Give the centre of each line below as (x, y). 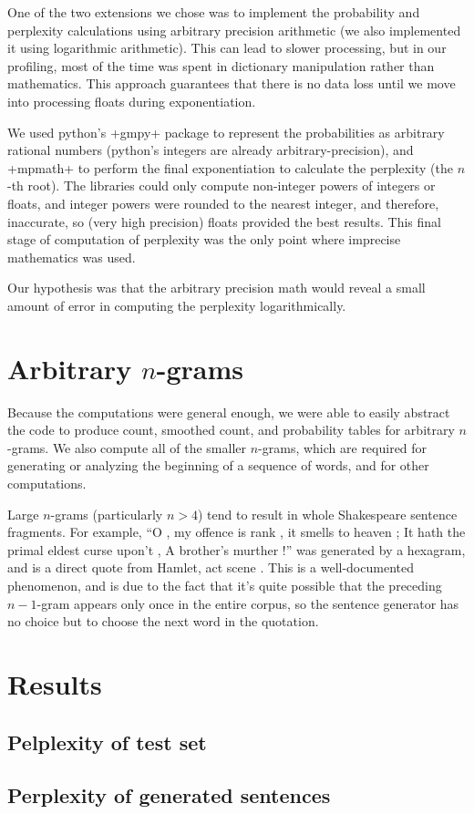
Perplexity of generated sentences (169, 795)
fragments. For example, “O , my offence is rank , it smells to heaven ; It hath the (237, 532)
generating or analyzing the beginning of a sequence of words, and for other (218, 465)
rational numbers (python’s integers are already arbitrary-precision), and (211, 150)
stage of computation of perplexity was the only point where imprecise (204, 239)
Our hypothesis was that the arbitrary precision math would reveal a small (216, 288)
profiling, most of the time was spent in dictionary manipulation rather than (221, 65)
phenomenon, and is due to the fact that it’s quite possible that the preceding (225, 585)
